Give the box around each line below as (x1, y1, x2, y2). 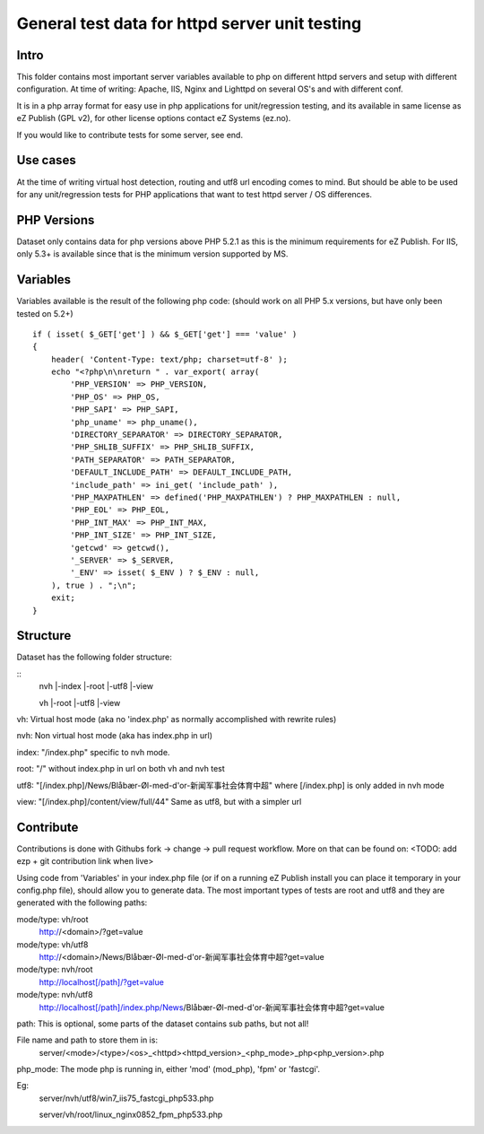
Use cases (16, 153, 76, 168)
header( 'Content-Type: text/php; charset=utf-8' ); (50, 354, 289, 364)
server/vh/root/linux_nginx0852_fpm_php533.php (39, 1109, 223, 1121)
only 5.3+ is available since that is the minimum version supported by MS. (16, 249, 289, 259)
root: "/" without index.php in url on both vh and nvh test (16, 763, 226, 774)
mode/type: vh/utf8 (16, 938, 89, 950)
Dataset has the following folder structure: (16, 651, 172, 663)
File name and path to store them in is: (16, 1034, 159, 1045)
